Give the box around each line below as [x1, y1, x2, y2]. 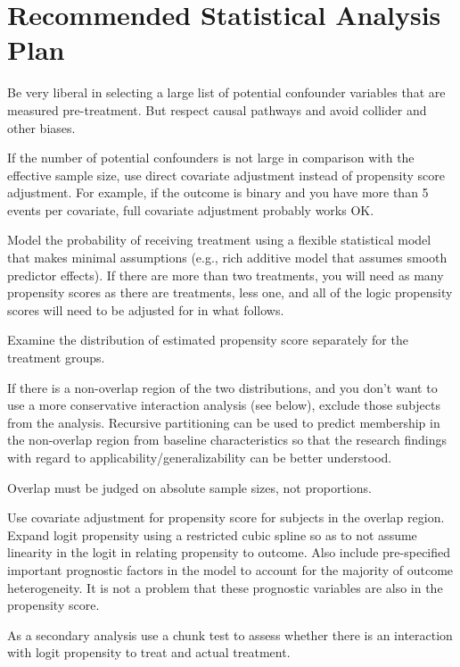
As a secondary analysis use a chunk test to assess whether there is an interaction [7, 625, 453, 644]
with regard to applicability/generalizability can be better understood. [7, 448, 392, 466]
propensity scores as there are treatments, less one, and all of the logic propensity [7, 283, 453, 302]
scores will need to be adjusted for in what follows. [7, 300, 284, 319]
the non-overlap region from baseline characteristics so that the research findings [7, 430, 448, 449]
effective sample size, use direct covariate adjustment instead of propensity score [7, 165, 446, 184]
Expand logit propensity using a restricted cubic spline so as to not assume [7, 525, 417, 544]
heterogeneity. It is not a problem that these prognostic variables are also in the [7, 578, 443, 596]
